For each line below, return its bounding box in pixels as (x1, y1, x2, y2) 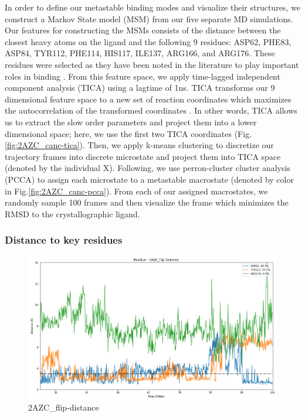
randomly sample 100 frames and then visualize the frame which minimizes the (5, 196, 289, 208)
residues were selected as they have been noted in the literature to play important (5, 58, 299, 70)
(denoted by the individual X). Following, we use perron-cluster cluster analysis (5, 162, 290, 174)
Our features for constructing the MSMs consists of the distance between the (5, 24, 281, 36)
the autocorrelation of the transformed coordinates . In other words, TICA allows (5, 104, 297, 117)
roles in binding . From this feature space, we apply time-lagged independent (5, 70, 280, 82)
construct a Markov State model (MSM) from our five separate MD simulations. (5, 12, 293, 25)
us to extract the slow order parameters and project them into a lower (5, 115, 257, 128)
